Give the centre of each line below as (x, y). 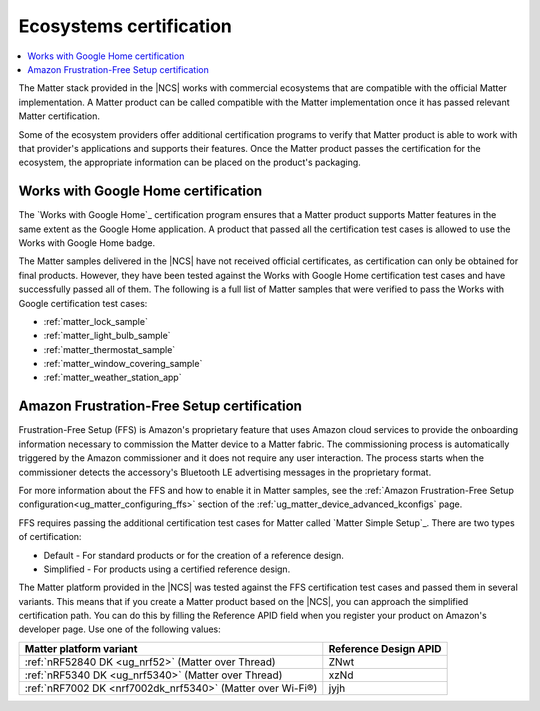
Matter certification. (59, 116)
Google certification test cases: (83, 303)
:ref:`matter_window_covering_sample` (123, 364)
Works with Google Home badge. (87, 242)
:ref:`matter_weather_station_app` (112, 377)
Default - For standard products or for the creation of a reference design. (194, 555)
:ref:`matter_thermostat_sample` (109, 349)
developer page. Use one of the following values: (120, 629)
